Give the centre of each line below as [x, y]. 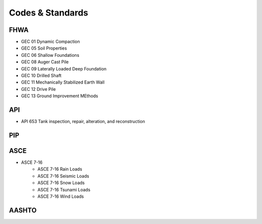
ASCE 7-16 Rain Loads [60, 169]
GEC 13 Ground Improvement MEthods [60, 96]
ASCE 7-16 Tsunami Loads [64, 190]
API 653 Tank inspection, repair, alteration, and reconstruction [83, 121]
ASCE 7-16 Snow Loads [61, 183]
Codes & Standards [49, 13]
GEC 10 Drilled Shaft [41, 76]
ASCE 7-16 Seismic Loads [63, 176]
